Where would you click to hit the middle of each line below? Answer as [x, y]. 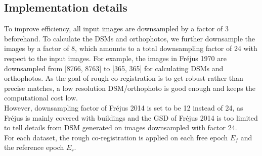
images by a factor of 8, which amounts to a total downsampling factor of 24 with [131, 48]
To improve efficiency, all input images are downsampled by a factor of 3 [116, 29]
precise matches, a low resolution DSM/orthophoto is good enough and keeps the [130, 88]
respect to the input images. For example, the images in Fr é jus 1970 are [115, 58]
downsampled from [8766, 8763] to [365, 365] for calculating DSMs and [114, 68]
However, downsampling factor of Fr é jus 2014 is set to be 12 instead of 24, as [124, 107]
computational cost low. [41, 98]
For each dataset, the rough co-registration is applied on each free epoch [116, 137]
